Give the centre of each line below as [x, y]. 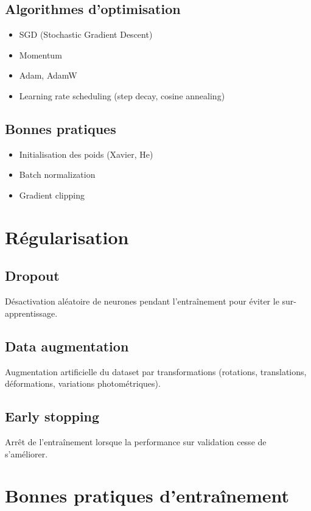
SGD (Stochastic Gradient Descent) [86, 34]
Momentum [40, 55]
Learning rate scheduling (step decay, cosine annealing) [122, 95]
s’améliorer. [26, 453]
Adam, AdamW [48, 75]
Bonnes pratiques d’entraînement [147, 495]
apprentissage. [31, 313]
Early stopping [52, 416]
